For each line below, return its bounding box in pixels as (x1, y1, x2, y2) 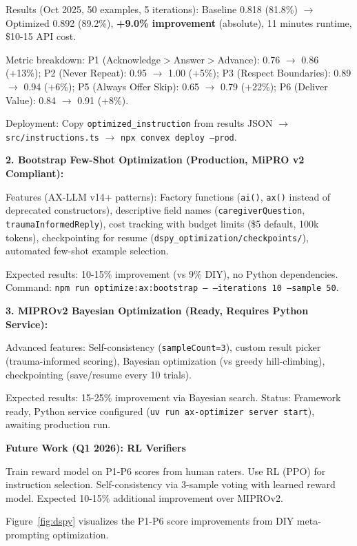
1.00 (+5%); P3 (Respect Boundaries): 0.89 (168, 65, 351, 80)
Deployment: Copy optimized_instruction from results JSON (6, 116, 273, 130)
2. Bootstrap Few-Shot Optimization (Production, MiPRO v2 (6, 152, 305, 167)
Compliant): (6, 166, 64, 181)
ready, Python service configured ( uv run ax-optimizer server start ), (6, 403, 315, 418)
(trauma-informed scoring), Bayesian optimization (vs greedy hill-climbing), (6, 353, 325, 367)
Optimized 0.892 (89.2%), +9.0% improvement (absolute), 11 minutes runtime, (6, 15, 352, 30)
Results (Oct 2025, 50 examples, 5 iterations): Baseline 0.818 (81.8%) (6, 2, 298, 16)
